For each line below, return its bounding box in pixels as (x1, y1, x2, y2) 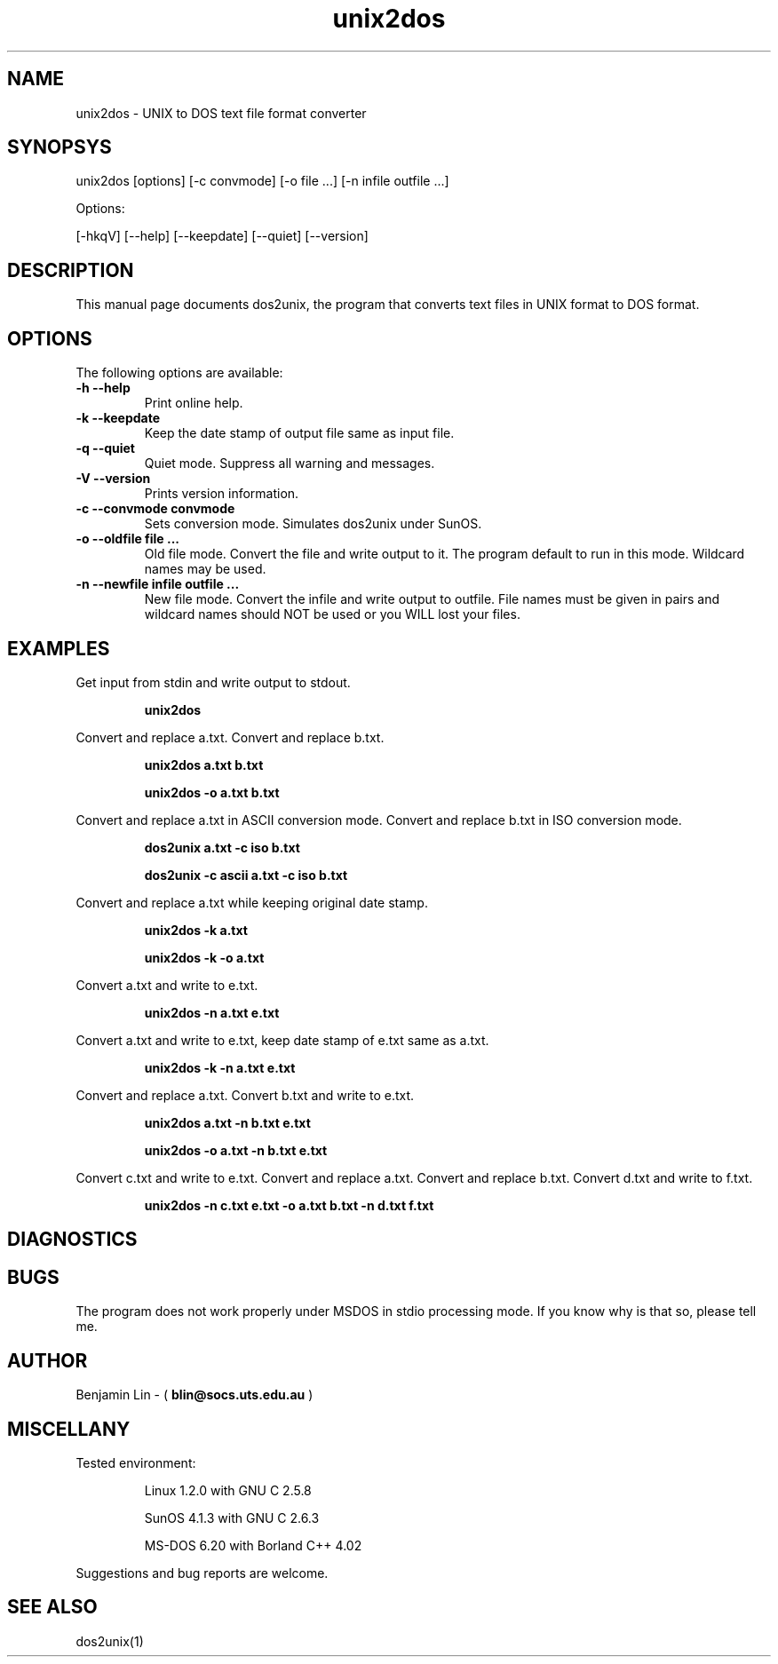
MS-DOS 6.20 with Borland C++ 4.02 (144, 1537, 362, 1553)
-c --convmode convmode (75, 501, 235, 517)
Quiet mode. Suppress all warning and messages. (144, 456, 435, 471)
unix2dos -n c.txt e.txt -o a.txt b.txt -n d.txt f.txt (144, 1197, 434, 1213)
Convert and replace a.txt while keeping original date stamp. (75, 894, 428, 910)
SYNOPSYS (7, 136, 112, 159)
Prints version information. (144, 486, 299, 502)
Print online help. (144, 395, 243, 411)
